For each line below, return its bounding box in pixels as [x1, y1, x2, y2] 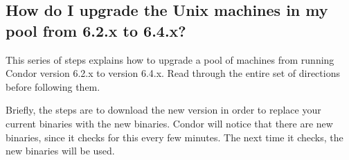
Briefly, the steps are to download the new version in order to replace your [6, 103, 321, 117]
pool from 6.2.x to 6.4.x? [6, 19, 186, 41]
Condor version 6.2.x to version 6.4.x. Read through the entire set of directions [6, 66, 340, 80]
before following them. [6, 79, 100, 94]
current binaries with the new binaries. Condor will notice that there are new [6, 116, 333, 130]
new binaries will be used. [6, 143, 115, 158]
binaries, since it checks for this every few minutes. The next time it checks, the [6, 130, 343, 144]
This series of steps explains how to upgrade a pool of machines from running [6, 52, 334, 66]
